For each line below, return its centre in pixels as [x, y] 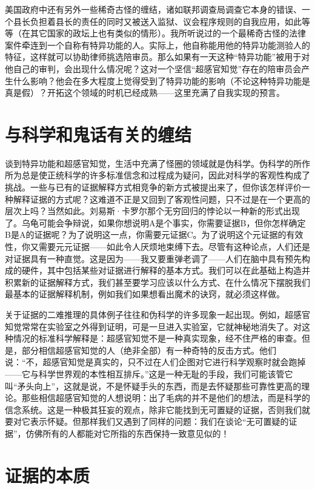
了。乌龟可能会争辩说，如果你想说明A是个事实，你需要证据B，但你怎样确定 [155, 222]
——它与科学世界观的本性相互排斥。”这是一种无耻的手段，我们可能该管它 [149, 373]
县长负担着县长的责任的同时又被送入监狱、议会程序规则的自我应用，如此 [157, 21]
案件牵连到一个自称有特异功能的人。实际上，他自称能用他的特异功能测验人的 [157, 45]
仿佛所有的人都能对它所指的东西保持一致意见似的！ [128, 433]
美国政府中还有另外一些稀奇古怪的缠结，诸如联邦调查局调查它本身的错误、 [153, 9]
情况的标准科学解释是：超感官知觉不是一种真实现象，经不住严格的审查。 [157, 338]
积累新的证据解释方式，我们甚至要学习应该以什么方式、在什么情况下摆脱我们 [157, 282]
